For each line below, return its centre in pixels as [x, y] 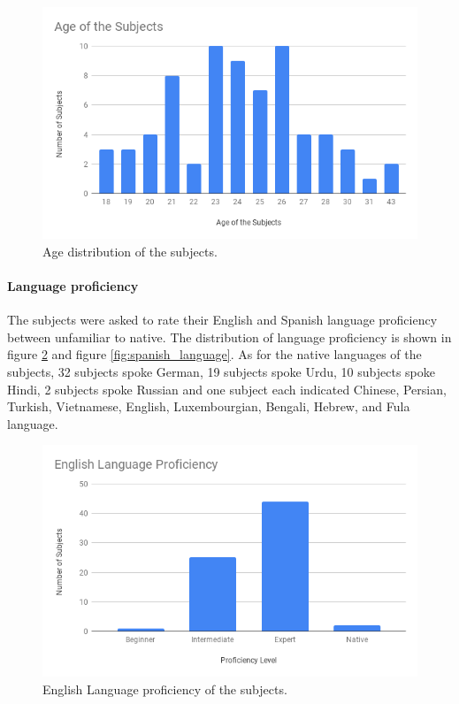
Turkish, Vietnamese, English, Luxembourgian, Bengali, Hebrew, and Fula [209, 406]
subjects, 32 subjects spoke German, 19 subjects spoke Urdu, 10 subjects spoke [221, 371]
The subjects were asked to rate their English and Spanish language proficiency [222, 320]
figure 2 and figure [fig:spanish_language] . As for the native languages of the [214, 354]
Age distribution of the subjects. [130, 251]
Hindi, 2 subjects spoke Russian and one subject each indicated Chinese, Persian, [227, 389]
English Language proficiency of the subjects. [165, 689]
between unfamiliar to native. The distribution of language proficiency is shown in [229, 337]
